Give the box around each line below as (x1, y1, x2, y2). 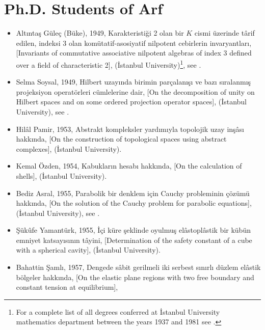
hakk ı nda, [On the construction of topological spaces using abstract (16, 133, 227, 144)
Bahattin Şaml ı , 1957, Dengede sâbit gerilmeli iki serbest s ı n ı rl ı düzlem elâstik (16, 262, 261, 272)
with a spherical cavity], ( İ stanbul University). (16, 244, 161, 255)
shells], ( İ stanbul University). (16, 170, 107, 181)
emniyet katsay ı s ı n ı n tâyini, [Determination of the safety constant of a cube (16, 234, 252, 245)
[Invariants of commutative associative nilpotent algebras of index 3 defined (16, 47, 252, 58)
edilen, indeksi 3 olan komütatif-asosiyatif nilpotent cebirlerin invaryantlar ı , (16, 37, 252, 48)
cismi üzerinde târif (194, 28, 255, 38)
